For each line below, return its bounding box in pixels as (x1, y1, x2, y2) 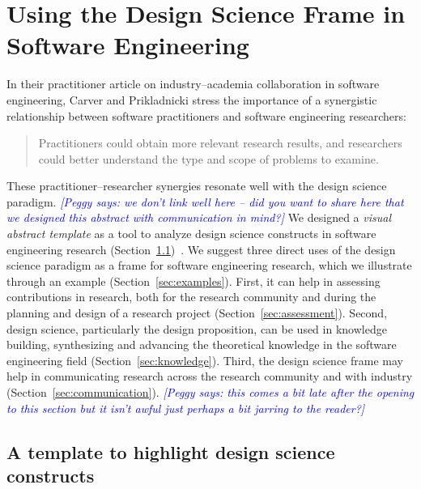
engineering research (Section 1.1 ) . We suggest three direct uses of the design (6, 240, 396, 257)
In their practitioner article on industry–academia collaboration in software (6, 75, 380, 92)
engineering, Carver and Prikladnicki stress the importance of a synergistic (6, 91, 377, 108)
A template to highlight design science (6, 439, 335, 464)
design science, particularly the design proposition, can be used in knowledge (6, 320, 387, 337)
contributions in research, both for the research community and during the (6, 288, 376, 305)
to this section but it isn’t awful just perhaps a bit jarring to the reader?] (6, 399, 365, 416)
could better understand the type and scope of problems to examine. (38, 150, 379, 167)
